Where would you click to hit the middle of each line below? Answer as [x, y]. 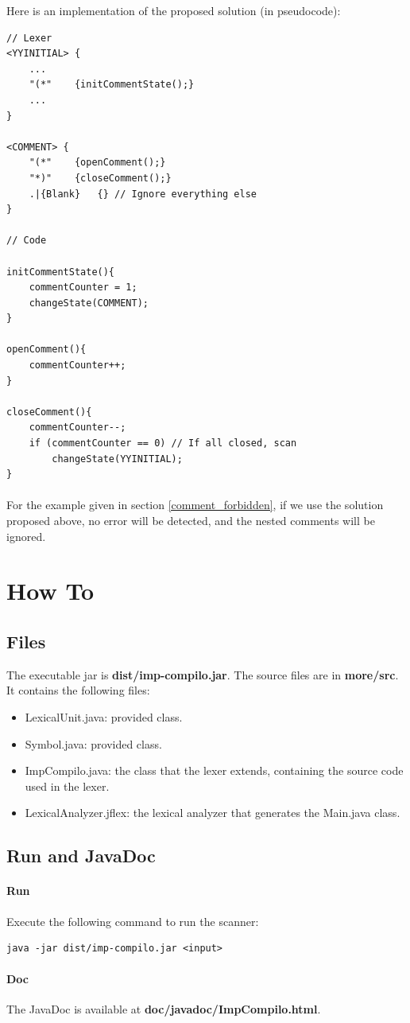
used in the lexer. [67, 786]
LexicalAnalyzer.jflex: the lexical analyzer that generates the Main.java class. [213, 813]
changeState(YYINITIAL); [117, 459]
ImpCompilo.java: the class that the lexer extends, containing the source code [214, 770]
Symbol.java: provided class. [93, 743]
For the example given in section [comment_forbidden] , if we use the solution [195, 505]
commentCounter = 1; [83, 288]
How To [50, 591]
